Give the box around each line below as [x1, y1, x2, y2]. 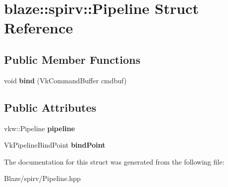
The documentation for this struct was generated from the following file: [4, 156, 225, 167]
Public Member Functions [4, 51, 140, 67]
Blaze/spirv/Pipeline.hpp [4, 173, 81, 184]
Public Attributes [4, 99, 97, 115]
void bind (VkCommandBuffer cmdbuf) [4, 75, 127, 85]
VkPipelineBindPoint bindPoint [4, 140, 106, 150]
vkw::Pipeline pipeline [4, 123, 75, 133]
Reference [4, 17, 73, 38]
